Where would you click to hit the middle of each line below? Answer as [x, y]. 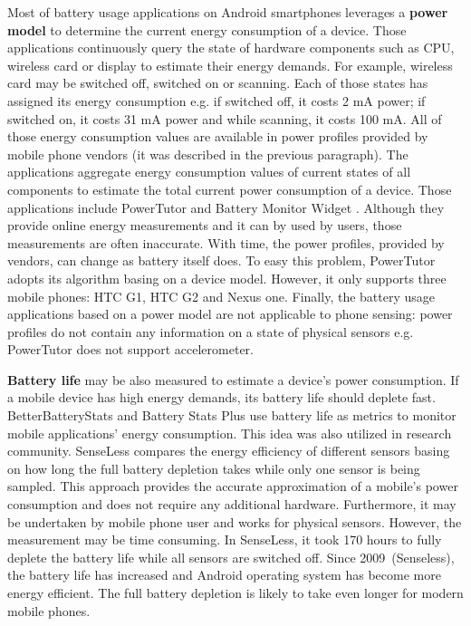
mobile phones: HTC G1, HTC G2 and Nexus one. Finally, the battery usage [221, 296]
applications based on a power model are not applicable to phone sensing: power [230, 314]
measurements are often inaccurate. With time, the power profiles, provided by [226, 242]
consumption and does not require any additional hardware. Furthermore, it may [232, 504]
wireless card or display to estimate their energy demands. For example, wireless [230, 65]
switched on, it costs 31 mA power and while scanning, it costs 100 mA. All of [225, 118]
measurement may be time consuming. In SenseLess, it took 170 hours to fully [225, 539]
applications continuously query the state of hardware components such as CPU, [231, 48]
